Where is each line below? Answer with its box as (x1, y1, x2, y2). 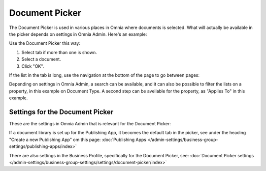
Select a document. (21, 57, 61, 62)
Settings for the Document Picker (9, 108, 114, 116)
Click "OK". (21, 63, 44, 69)
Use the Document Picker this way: (9, 40, 81, 46)
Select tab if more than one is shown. (21, 49, 97, 55)
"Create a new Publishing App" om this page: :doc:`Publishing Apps (9, 137, 146, 142)
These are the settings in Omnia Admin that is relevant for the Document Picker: (9, 120, 171, 126)
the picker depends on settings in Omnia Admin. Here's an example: (9, 31, 147, 37)
